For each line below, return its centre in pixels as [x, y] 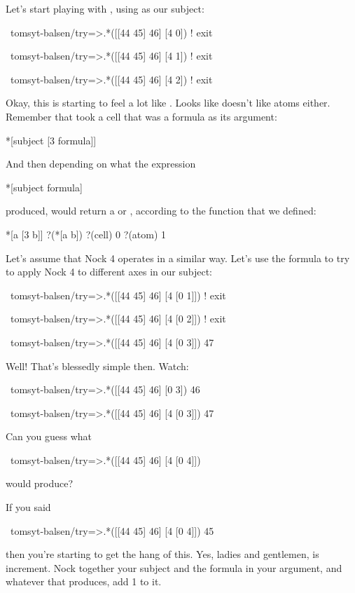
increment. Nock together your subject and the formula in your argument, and [174, 567]
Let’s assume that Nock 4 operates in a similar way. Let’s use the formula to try [178, 258]
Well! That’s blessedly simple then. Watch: [97, 366]
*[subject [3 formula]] [51, 140]
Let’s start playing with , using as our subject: [105, 8]
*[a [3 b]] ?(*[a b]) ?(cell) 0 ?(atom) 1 [86, 234]
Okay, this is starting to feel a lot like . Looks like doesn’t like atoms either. [168, 103]
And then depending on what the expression [101, 164]
